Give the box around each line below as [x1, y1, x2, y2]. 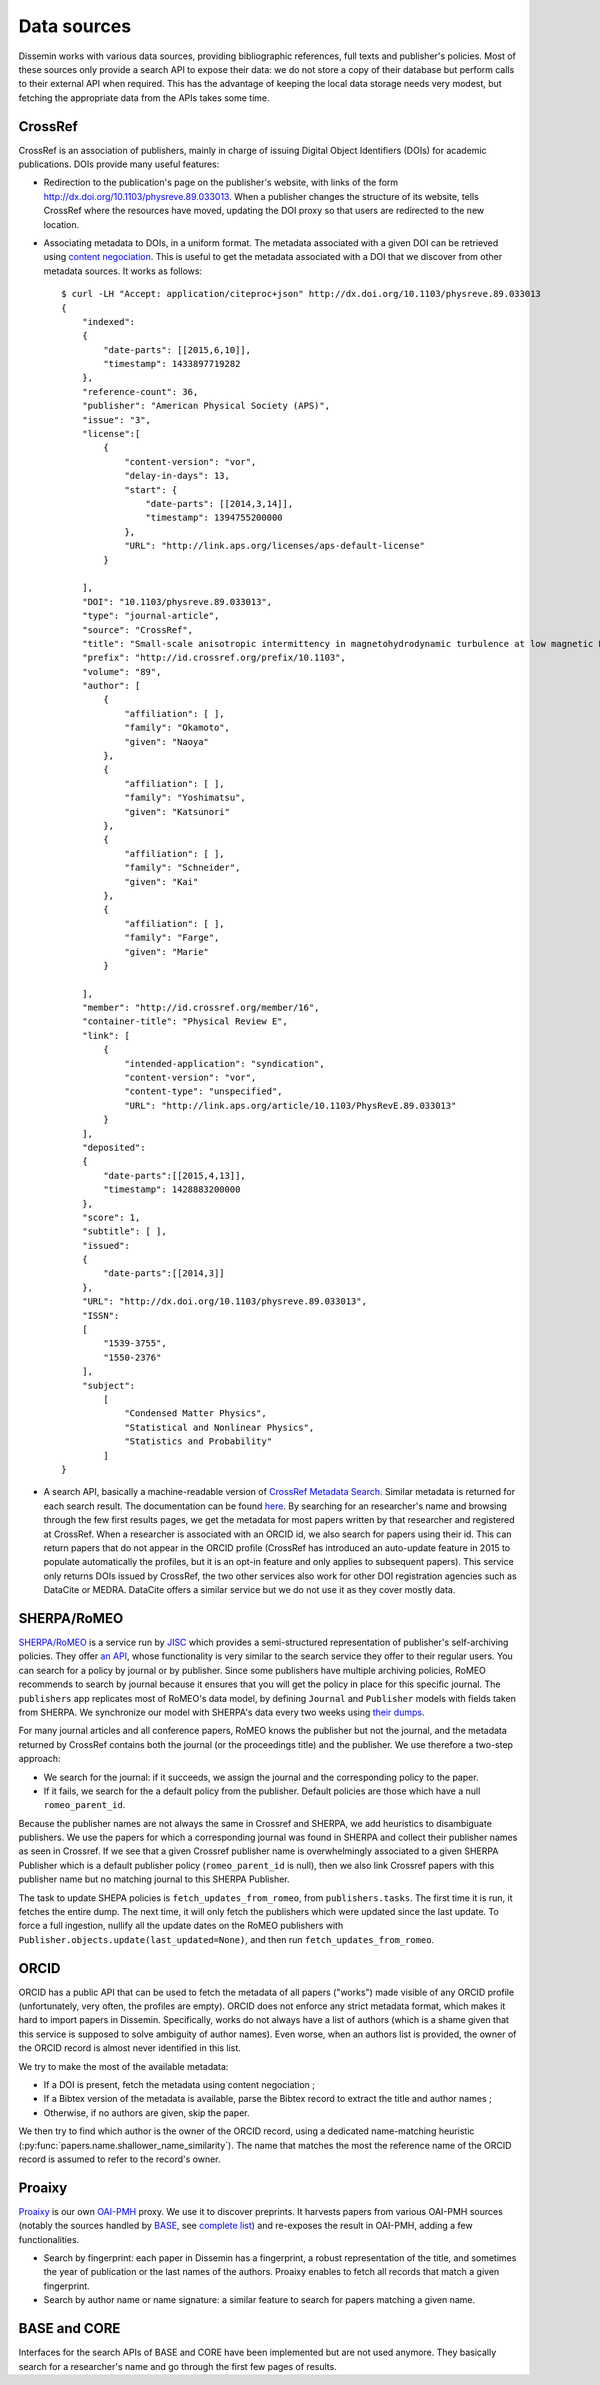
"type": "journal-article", [81, 610, 220, 622]
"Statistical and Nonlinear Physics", [124, 1421, 315, 1433]
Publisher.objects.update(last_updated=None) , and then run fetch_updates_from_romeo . [18, 1933, 435, 1945]
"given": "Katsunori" [124, 806, 230, 817]
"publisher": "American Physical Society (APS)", [81, 400, 330, 412]
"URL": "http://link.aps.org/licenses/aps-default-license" [124, 540, 425, 552]
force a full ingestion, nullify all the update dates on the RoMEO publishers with [18, 1920, 344, 1932]
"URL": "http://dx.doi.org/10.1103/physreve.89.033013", [81, 1296, 367, 1307]
